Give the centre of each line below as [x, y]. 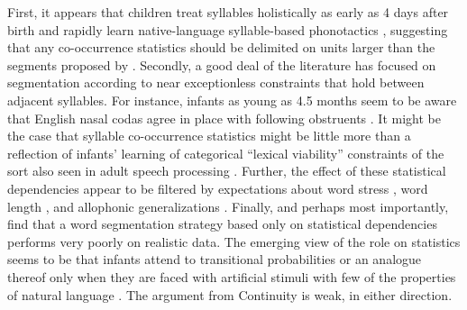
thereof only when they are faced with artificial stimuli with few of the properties [232, 276]
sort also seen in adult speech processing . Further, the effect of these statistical [227, 171]
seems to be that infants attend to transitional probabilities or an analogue [215, 259]
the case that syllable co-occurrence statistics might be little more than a [209, 136]
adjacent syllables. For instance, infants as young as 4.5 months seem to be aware [232, 100]
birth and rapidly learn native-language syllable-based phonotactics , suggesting [228, 29]
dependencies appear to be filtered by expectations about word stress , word [218, 188]
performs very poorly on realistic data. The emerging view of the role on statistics [234, 241]
